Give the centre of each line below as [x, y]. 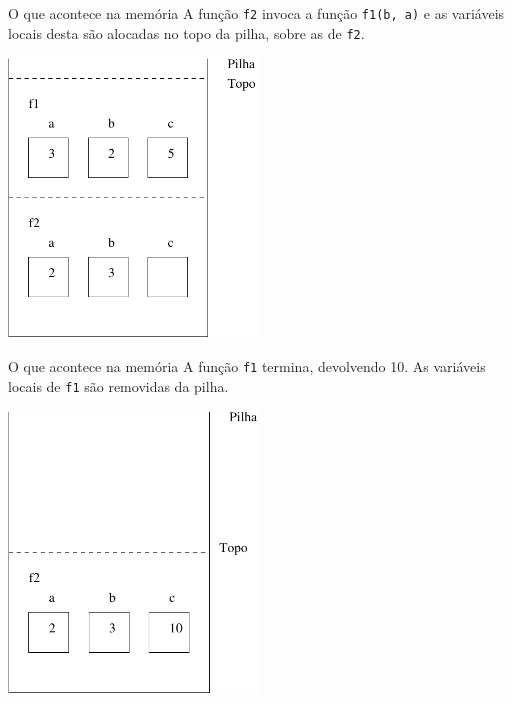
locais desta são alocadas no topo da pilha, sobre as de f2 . [186, 32]
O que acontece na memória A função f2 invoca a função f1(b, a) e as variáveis [256, 13]
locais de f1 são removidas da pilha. [118, 385]
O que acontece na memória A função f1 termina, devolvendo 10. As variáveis [247, 366]
